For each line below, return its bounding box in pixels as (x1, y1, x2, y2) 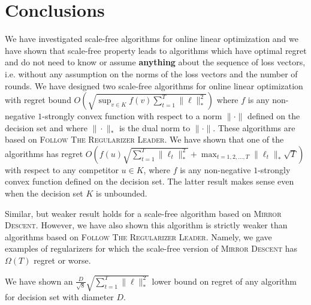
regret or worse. (34, 254, 91, 267)
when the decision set (5, 187, 83, 200)
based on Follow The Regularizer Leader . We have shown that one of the (5, 133, 284, 146)
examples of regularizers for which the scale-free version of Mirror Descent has (5, 242, 298, 255)
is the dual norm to (119, 121, 191, 134)
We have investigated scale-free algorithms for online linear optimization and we (5, 32, 298, 45)
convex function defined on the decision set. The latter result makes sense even (5, 175, 294, 188)
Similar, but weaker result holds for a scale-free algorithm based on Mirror (5, 207, 282, 219)
